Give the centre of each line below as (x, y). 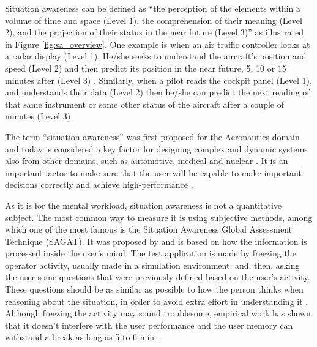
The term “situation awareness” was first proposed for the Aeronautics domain (152, 136)
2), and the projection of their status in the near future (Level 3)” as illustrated (154, 32)
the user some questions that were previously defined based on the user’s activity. (158, 277)
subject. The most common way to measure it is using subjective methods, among (159, 217)
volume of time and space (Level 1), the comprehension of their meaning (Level (154, 20)
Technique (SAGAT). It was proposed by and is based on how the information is (156, 241)
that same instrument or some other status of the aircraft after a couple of (144, 104)
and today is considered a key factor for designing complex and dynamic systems (156, 148)
